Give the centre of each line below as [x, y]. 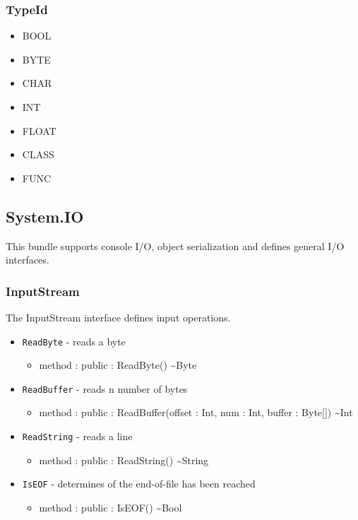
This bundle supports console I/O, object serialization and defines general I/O [175, 246]
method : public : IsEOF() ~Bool [111, 507]
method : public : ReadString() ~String [124, 460]
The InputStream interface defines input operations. [118, 317]
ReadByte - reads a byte [74, 341]
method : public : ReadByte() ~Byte [118, 365]
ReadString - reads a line [77, 436]
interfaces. [28, 260]
